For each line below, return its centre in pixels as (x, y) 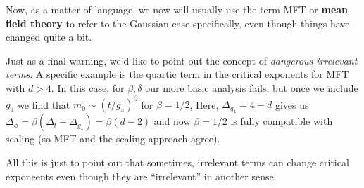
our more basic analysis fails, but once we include (252, 87)
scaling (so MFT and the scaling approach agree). (113, 139)
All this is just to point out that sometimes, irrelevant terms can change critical (177, 162)
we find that (44, 104)
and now (172, 121)
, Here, (204, 104)
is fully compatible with (282, 121)
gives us (292, 104)
